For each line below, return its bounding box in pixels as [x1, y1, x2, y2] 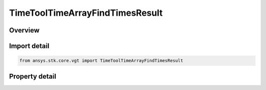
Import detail [9, 42, 49, 50]
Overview [9, 26, 40, 34]
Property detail [9, 72, 57, 81]
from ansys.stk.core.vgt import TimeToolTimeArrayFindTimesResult [19, 58, 183, 63]
